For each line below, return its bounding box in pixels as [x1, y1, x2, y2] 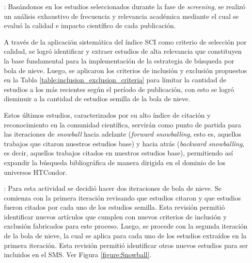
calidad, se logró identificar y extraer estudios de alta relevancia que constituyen [4, 46, 242, 56]
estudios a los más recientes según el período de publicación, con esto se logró [4, 84, 234, 94]
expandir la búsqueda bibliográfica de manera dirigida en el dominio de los [4, 157, 225, 167]
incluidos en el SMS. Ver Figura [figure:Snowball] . [4, 249, 152, 260]
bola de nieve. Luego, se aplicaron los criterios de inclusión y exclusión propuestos [4, 65, 247, 75]
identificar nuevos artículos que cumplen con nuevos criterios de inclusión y [4, 211, 227, 221]
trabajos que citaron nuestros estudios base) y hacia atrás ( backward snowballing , [4, 138, 245, 148]
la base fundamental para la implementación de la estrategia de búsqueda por [4, 55, 235, 65]
